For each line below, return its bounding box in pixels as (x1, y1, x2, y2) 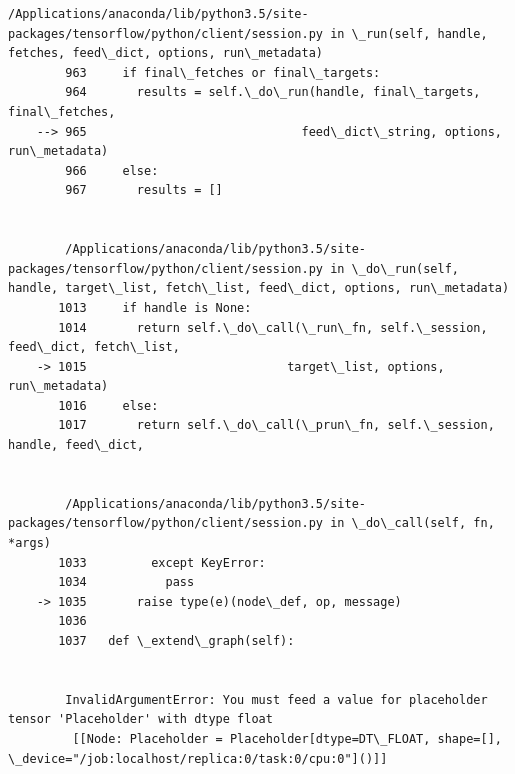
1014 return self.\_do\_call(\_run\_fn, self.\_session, (58, 320, 488, 335)
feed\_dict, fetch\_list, (8, 340, 180, 355)
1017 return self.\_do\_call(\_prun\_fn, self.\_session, (58, 418, 495, 433)
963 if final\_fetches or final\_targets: (65, 65, 381, 80)
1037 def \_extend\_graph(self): (58, 634, 295, 648)
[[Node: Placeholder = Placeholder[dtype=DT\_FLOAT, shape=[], (72, 731, 502, 746)
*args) (8, 536, 51, 551)
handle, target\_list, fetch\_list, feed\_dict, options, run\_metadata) (8, 281, 510, 296)
